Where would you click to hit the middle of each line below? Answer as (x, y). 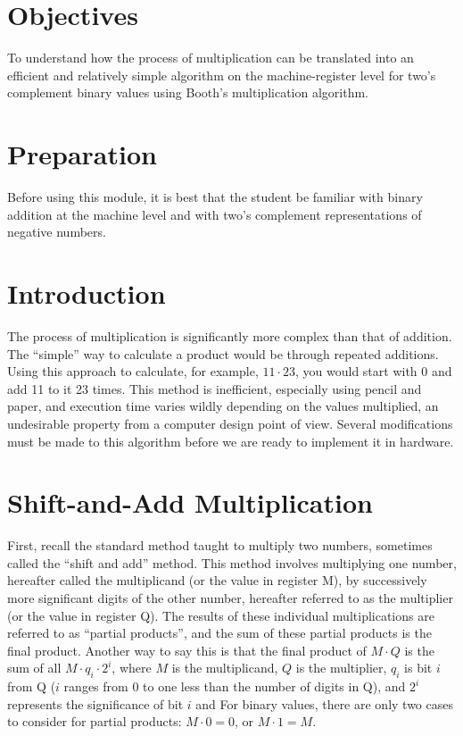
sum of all (34, 668)
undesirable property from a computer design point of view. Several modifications (230, 423)
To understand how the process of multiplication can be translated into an (211, 58)
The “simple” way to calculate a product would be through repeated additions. (223, 353)
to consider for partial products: (95, 721)
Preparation (82, 154)
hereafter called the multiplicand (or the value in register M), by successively (217, 580)
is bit (418, 668)
